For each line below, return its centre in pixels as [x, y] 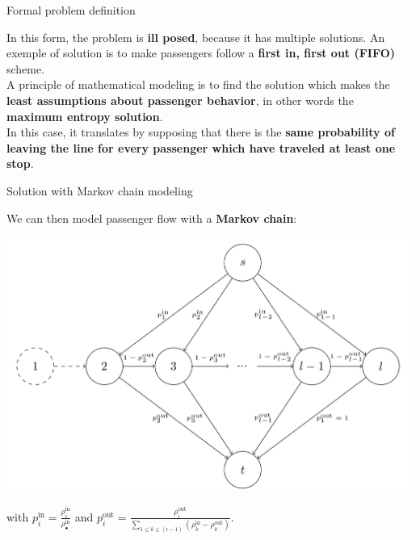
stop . [20, 163]
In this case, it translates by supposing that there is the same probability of [201, 132]
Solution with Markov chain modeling [100, 190]
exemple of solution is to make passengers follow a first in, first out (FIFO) [201, 53]
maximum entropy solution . [85, 116]
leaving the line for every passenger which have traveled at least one [201, 147]
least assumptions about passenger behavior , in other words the [180, 100]
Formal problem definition [71, 10]
